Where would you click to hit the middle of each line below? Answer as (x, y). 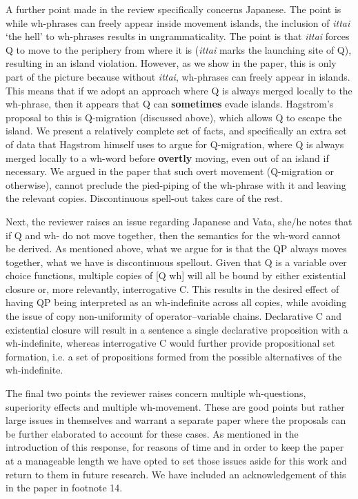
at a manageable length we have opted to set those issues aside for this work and (176, 460)
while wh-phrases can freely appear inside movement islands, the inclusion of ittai (178, 22)
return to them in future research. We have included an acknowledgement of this (176, 474)
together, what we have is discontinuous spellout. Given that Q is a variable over (176, 262)
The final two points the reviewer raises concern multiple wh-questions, (156, 393)
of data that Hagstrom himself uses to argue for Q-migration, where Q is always (175, 144)
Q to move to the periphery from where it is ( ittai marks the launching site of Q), (179, 49)
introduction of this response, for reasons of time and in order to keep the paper (175, 447)
